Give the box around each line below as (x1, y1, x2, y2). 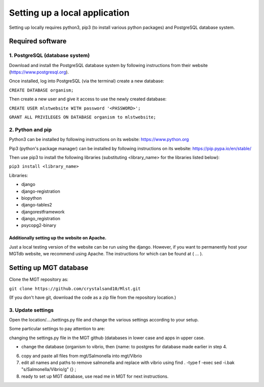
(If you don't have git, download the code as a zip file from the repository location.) (9, 294, 176, 300)
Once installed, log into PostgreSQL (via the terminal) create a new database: (9, 78, 164, 84)
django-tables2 (21, 202, 52, 208)
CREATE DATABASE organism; (9, 87, 74, 93)
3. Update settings (9, 306, 54, 313)
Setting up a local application (9, 7, 130, 18)
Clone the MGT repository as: (9, 276, 68, 282)
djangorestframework (21, 208, 65, 215)
